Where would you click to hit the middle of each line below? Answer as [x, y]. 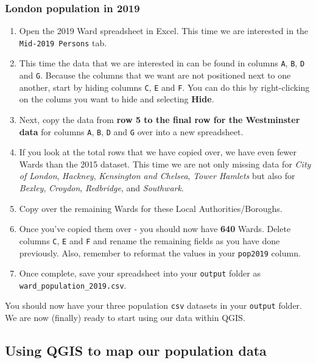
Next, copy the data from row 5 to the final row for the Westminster [160, 120]
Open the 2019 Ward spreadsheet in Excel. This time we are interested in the [164, 31]
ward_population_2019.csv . [73, 285]
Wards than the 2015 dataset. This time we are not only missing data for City [165, 164]
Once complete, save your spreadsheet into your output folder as [140, 273]
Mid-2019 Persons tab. [63, 42]
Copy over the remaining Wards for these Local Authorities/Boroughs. [151, 208]
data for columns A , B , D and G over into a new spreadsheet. [131, 131]
